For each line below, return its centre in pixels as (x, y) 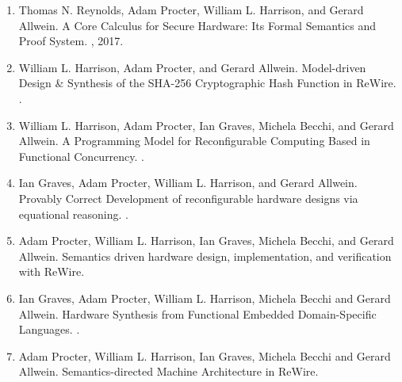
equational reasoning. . (73, 214)
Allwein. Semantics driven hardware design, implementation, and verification (205, 256)
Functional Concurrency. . (81, 156)
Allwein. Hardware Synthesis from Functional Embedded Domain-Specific (197, 313)
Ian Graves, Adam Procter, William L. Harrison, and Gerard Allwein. (188, 183)
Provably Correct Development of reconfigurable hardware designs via (188, 198)
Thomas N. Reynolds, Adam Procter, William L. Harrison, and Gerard (191, 10)
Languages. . (49, 329)
